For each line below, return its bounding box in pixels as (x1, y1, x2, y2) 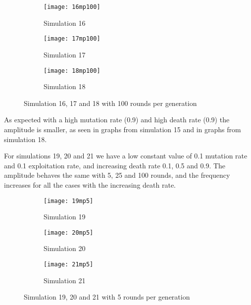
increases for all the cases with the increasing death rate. (4, 179, 176, 190)
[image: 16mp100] (44, 3, 100, 10)
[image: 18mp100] (44, 67, 100, 74)
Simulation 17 (44, 49, 86, 59)
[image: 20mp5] (44, 229, 94, 236)
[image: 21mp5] (44, 261, 94, 268)
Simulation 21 (44, 275, 86, 285)
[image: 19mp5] (44, 197, 94, 204)
